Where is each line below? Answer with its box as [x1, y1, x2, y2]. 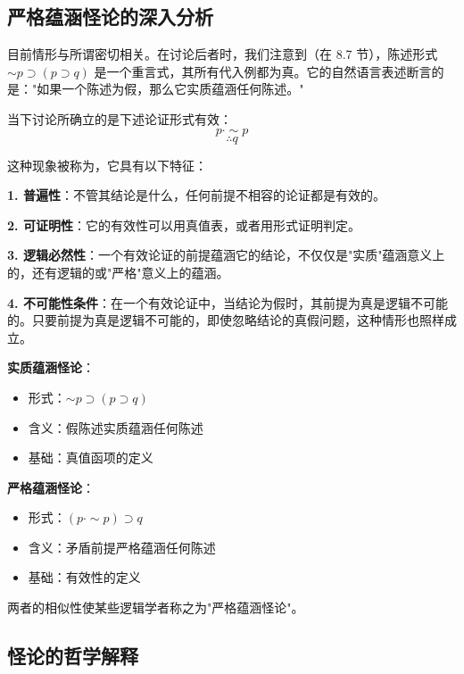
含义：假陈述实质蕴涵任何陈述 [28, 418, 203, 437]
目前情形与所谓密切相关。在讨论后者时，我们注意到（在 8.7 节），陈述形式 [7, 45, 438, 63]
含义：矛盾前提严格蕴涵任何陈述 [28, 537, 216, 556]
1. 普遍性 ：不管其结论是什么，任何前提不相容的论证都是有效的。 [7, 186, 385, 204]
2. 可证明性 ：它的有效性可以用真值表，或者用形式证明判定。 [7, 215, 360, 234]
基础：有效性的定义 [28, 568, 141, 587]
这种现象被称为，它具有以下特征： [7, 155, 207, 174]
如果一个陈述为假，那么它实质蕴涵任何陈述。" [37, 79, 304, 98]
